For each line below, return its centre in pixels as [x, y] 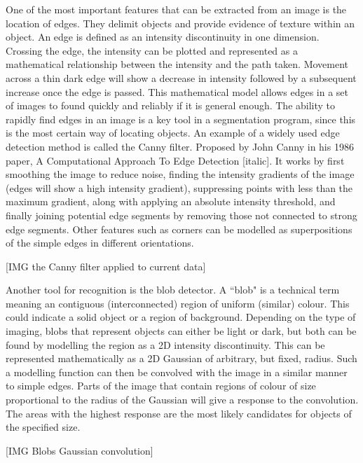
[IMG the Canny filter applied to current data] [106, 266]
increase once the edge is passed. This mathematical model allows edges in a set [177, 91]
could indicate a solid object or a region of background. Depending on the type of [181, 317]
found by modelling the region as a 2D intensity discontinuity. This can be [165, 344]
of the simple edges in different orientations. [100, 243]
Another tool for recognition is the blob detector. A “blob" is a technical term [173, 290]
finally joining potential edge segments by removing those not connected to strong [181, 215]
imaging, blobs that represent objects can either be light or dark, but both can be [181, 331]
